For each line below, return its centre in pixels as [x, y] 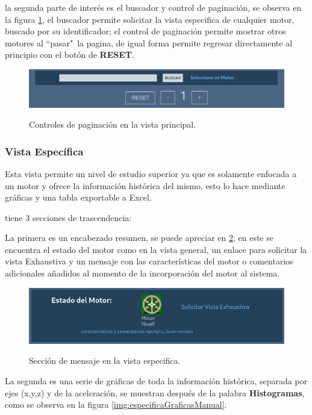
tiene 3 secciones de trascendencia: [68, 217]
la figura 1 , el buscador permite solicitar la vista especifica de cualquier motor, [150, 19]
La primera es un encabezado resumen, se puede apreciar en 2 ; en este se [139, 238]
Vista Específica [44, 151]
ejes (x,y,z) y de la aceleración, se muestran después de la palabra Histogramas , [155, 392]
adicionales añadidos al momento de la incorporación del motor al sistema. [142, 273]
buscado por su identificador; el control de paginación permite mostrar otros [145, 31]
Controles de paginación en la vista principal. [113, 124]
